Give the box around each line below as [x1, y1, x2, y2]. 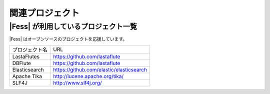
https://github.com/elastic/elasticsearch [53, 66, 147, 73]
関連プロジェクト [9, 7, 80, 18]
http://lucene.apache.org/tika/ [53, 72, 124, 79]
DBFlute [12, 59, 31, 66]
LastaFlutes [12, 53, 40, 60]
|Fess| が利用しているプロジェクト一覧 [9, 22, 137, 31]
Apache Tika [12, 72, 42, 79]
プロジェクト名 [12, 46, 47, 53]
